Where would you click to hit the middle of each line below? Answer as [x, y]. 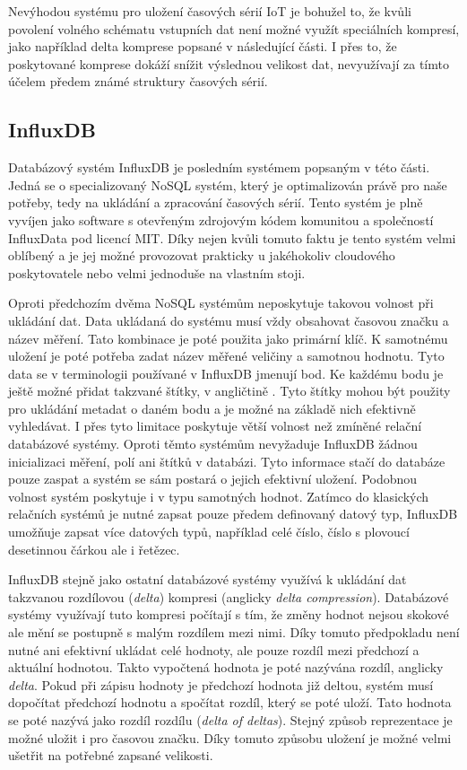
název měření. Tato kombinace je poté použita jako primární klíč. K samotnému [228, 338]
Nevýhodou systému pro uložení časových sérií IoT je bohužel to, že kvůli [210, 11]
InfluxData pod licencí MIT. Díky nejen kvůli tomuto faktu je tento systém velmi [232, 237]
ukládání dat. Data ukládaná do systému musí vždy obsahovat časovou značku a [229, 320]
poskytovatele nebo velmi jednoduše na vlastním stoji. [157, 272]
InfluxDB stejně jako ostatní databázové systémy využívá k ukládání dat [208, 579]
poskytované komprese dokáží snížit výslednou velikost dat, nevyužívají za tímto [229, 63]
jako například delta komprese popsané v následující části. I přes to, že [203, 46]
